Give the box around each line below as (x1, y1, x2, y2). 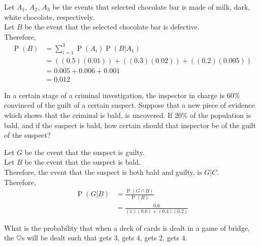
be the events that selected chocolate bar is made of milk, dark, (52, 2, 250, 12)
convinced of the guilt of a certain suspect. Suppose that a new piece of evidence (4, 100, 255, 110)
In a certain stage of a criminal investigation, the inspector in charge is (4, 89, 225, 100)
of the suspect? (4, 130, 51, 140)
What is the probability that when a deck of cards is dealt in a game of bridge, (4, 222, 250, 233)
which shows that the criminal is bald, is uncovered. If (4, 109, 173, 120)
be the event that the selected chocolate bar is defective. (24, 21, 200, 32)
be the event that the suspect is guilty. (24, 146, 145, 157)
